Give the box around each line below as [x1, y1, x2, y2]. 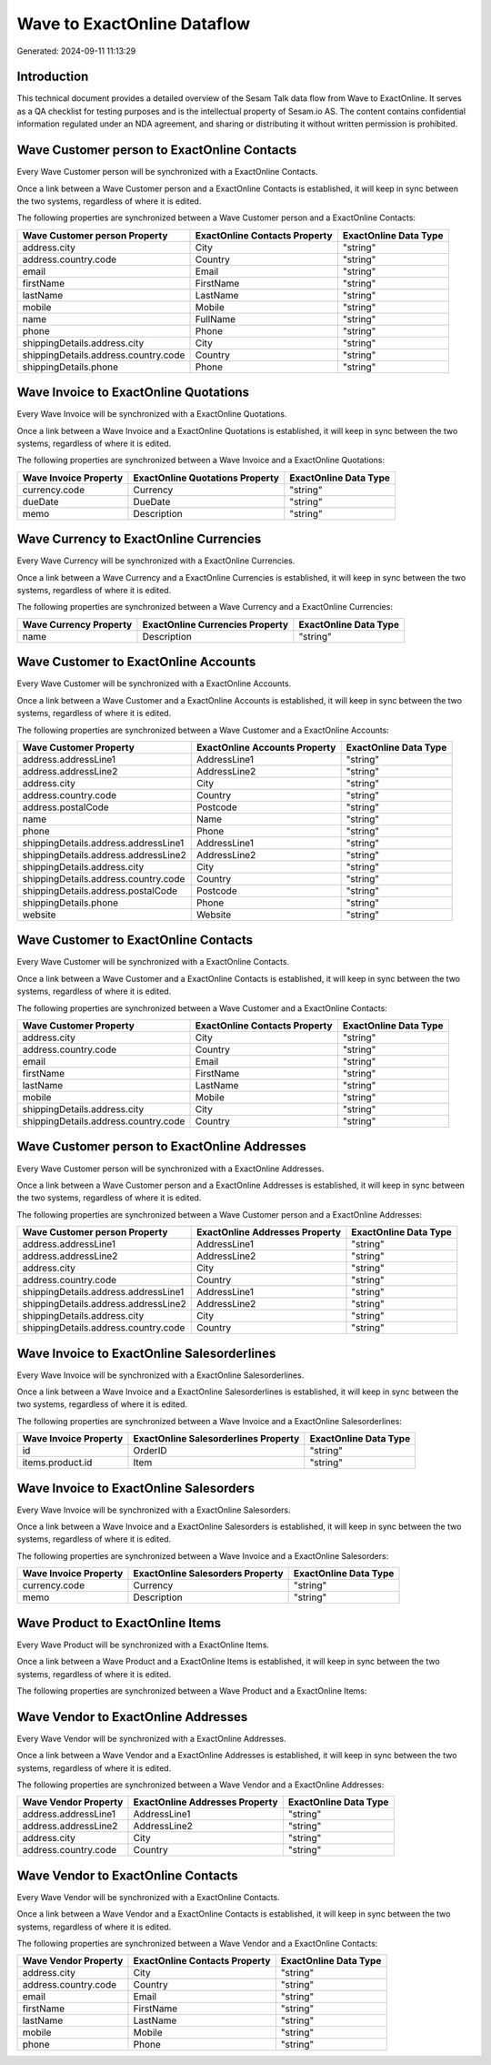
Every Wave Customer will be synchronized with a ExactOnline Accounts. [16, 678, 292, 689]
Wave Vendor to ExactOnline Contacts [16, 1868, 238, 1883]
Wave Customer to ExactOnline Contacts [16, 933, 254, 948]
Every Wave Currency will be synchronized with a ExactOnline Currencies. [16, 555, 296, 566]
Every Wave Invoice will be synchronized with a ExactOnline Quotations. [16, 409, 287, 420]
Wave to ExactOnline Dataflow [16, 14, 251, 34]
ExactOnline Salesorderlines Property [133, 1432, 300, 1445]
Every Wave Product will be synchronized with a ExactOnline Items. [16, 1639, 270, 1650]
